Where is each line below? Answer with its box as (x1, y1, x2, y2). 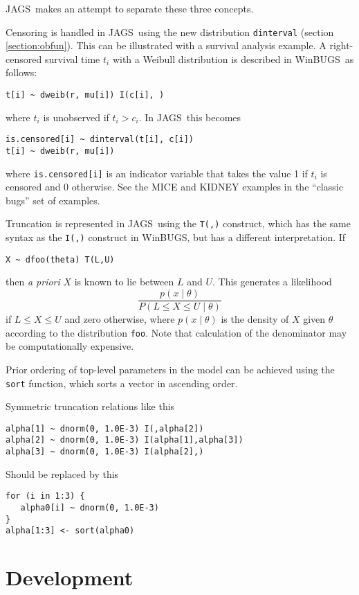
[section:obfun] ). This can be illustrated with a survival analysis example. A (6, 38, 326, 53)
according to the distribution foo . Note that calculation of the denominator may (6, 325, 347, 339)
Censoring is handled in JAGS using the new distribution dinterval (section (6, 24, 334, 39)
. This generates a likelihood (212, 274, 332, 289)
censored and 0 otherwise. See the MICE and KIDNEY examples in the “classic (6, 179, 343, 194)
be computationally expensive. (6, 339, 134, 353)
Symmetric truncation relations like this (6, 399, 175, 414)
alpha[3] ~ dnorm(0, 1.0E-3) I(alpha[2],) (6, 447, 204, 457)
